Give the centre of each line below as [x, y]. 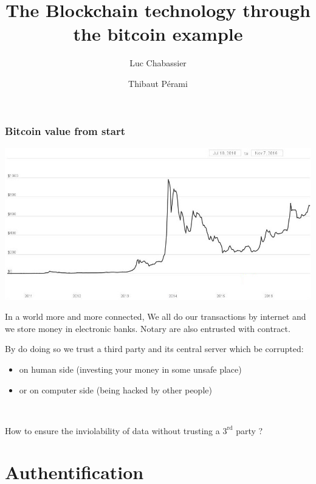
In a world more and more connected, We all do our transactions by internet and [156, 316]
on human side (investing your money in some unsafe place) [130, 369]
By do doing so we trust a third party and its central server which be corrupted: [154, 349]
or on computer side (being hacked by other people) [115, 389]
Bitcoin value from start [65, 130]
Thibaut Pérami [158, 83]
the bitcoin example [158, 34]
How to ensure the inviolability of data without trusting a [112, 430]
